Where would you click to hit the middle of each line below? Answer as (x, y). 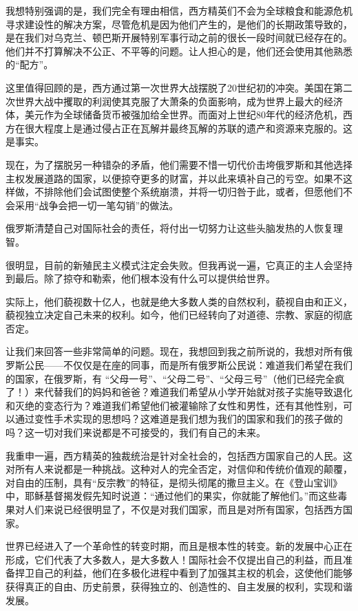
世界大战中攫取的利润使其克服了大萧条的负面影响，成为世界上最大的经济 (179, 101)
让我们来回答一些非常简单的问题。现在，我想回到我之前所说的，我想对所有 (174, 351)
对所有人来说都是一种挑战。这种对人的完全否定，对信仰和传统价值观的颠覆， (179, 469)
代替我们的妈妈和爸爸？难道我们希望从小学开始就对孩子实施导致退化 (198, 392)
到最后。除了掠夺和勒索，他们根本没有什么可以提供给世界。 (140, 278)
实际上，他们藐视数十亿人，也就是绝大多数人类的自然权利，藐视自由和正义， (179, 301)
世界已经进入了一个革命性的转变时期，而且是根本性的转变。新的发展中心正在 (179, 546)
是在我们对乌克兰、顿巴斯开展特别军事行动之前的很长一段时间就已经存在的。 (179, 37)
